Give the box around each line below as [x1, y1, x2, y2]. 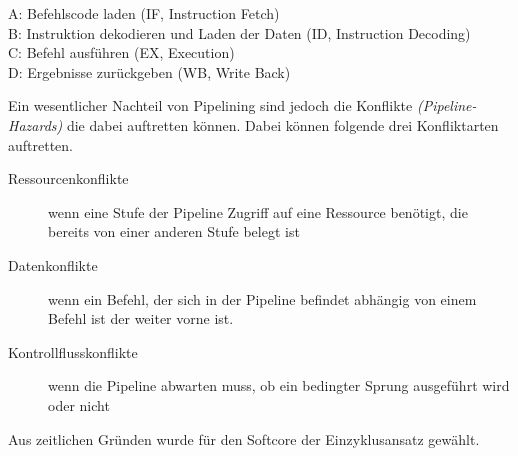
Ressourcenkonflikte [8, 168, 129, 189]
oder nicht [48, 394, 110, 415]
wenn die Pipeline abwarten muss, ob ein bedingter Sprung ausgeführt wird [48, 375, 510, 396]
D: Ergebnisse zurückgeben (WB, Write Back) [8, 61, 291, 82]
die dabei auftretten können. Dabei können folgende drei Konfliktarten [66, 114, 499, 135]
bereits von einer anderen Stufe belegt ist [48, 221, 300, 242]
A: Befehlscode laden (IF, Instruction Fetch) [8, 3, 280, 23]
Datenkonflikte [8, 254, 98, 275]
